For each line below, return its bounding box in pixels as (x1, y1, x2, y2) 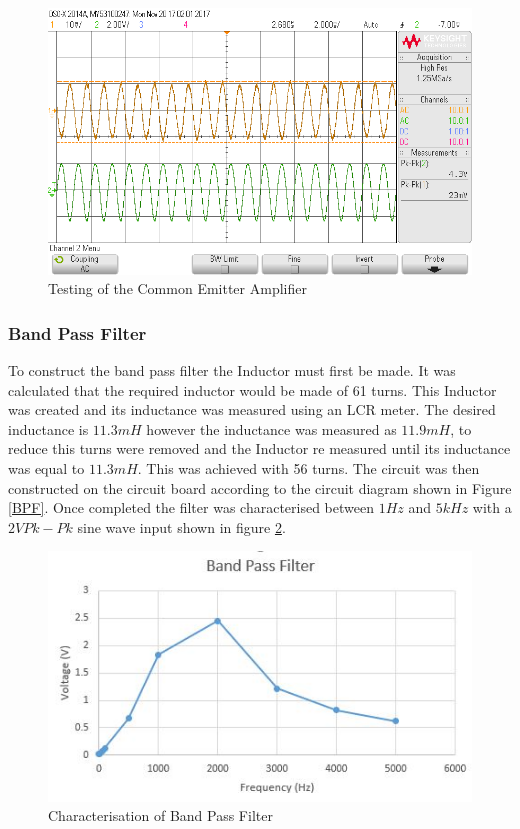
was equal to (8, 457, 85, 478)
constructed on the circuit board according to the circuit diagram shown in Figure (8, 477, 512, 498)
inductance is (8, 418, 89, 439)
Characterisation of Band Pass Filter (48, 805, 273, 826)
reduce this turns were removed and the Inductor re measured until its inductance (8, 438, 511, 459)
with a (472, 497, 512, 518)
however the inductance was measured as (146, 418, 397, 439)
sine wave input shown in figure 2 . (77, 516, 286, 537)
